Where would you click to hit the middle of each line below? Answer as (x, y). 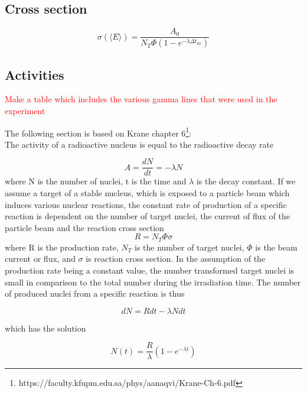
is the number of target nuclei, (189, 247)
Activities (35, 74)
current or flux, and (40, 259)
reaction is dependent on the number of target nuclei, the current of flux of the (147, 216)
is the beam (276, 247)
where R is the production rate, (62, 247)
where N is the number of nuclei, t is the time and (96, 181)
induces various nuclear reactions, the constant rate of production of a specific (146, 204)
